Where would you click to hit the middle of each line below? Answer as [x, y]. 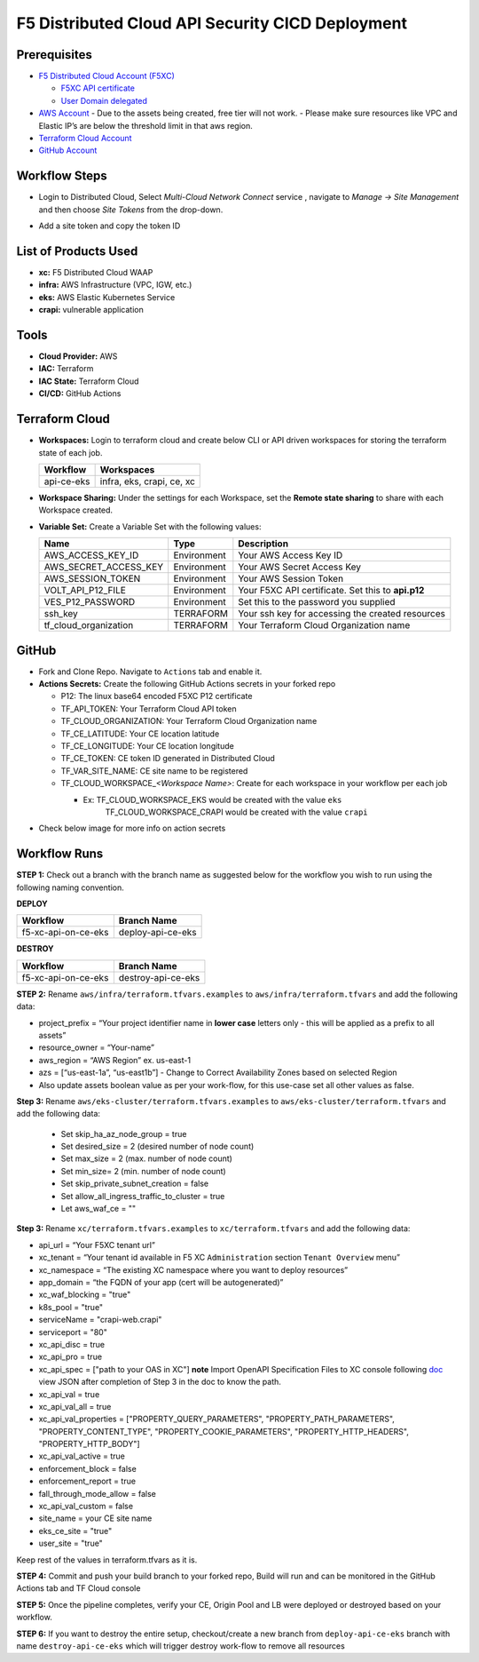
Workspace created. [76, 510]
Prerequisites [54, 55]
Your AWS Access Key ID [291, 555]
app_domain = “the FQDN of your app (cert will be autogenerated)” [161, 1282]
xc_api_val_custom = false [86, 1507]
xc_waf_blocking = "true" [85, 1295]
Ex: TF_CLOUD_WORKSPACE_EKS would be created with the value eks [212, 799]
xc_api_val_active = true [82, 1456]
